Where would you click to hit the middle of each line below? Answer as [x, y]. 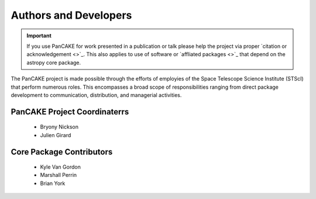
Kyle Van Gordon [61, 167]
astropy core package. [54, 62]
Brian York [53, 183]
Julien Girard [56, 135]
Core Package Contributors [62, 152]
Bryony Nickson [59, 127]
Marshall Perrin [59, 175]
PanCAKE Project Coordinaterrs [70, 112]
